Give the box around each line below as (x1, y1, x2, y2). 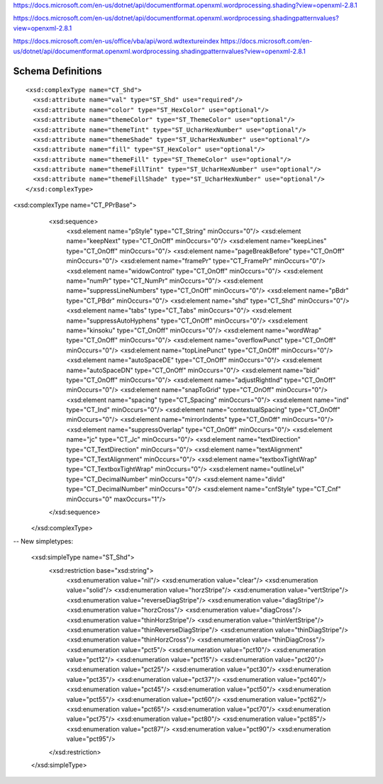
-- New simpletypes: (13, 537, 74, 545)
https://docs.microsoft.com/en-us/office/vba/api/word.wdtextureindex (13, 37, 219, 45)
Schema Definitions (13, 65, 102, 77)
